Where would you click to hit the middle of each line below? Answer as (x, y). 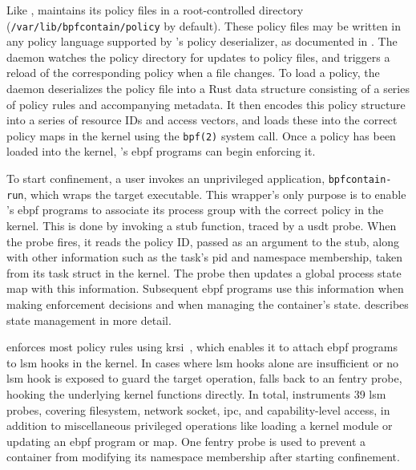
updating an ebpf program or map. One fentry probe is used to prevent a (186, 441)
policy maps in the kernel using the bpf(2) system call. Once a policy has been (201, 135)
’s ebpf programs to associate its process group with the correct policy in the (195, 210)
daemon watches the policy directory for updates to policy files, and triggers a (198, 57)
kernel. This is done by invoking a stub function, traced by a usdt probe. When (202, 225)
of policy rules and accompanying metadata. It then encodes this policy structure (206, 104)
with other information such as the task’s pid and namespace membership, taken (205, 257)
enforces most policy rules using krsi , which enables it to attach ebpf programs (202, 347)
